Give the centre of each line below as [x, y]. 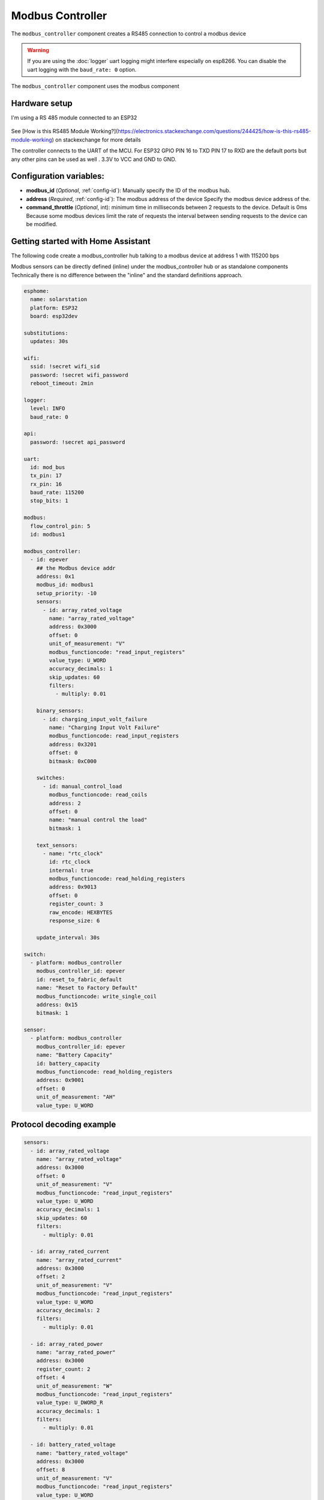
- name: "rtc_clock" [73, 853]
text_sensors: [57, 845]
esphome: [37, 291]
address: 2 [65, 803]
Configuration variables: [58, 176]
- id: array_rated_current [70, 1252]
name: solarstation [59, 299]
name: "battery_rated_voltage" [82, 1453]
